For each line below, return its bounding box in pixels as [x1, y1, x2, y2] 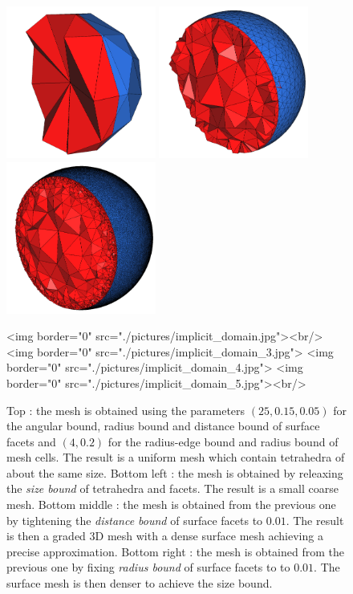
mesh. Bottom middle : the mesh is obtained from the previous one [6, 496, 336, 513]
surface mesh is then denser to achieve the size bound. [6, 575, 273, 592]
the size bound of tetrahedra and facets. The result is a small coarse [6, 480, 339, 497]
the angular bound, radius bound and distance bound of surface [6, 417, 320, 434]
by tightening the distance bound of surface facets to [6, 511, 263, 528]
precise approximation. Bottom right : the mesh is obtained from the [6, 543, 344, 559]
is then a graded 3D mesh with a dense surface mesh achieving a [6, 527, 323, 544]
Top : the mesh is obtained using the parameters [6, 401, 245, 418]
